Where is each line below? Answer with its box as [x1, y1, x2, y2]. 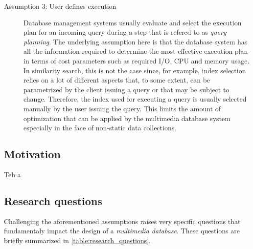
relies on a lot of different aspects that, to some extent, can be [23, 75, 210, 85]
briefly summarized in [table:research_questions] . [4, 235, 151, 245]
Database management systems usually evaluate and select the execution [23, 17, 242, 27]
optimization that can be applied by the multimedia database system [23, 113, 230, 123]
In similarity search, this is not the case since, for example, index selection [23, 65, 246, 75]
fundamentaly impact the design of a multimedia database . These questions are [4, 226, 240, 236]
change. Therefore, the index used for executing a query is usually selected [23, 94, 247, 104]
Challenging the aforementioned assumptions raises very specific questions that [4, 216, 241, 226]
